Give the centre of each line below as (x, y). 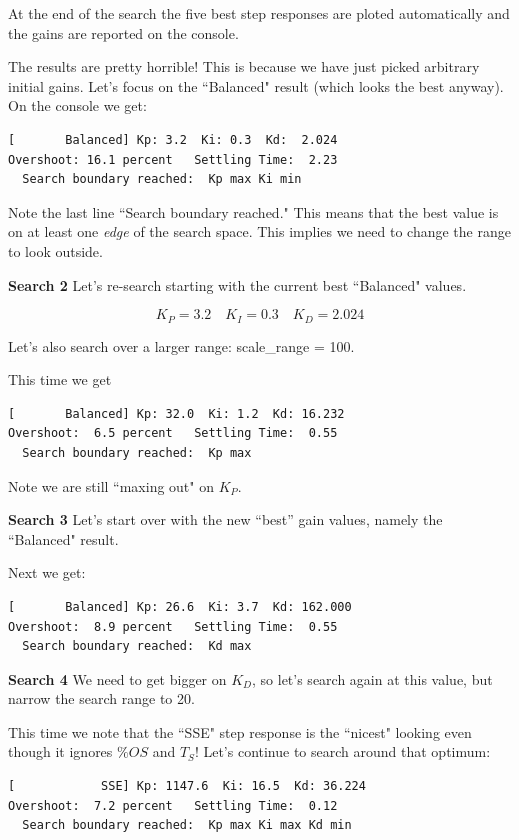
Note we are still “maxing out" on (111, 485)
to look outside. (55, 250)
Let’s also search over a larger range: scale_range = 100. (181, 345)
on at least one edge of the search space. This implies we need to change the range (259, 231)
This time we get (60, 379)
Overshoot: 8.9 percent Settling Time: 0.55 (173, 626)
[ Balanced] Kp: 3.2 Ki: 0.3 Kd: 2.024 (173, 139)
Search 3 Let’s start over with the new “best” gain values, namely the (225, 519)
